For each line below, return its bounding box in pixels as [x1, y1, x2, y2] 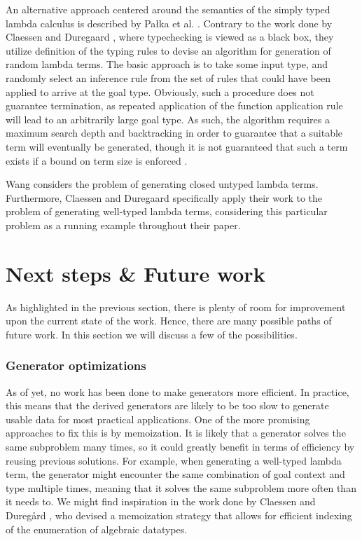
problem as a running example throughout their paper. [6, 217, 241, 232]
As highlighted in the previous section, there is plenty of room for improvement [6, 299, 346, 314]
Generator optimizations [6, 357, 146, 374]
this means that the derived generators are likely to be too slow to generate [6, 398, 329, 413]
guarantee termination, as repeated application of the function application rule [6, 98, 343, 113]
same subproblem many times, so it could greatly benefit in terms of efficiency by [6, 439, 355, 453]
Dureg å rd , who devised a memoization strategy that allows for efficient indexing [6, 507, 352, 522]
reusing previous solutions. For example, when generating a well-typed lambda [6, 453, 342, 467]
